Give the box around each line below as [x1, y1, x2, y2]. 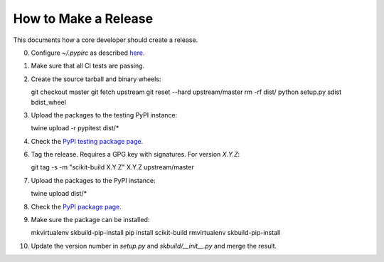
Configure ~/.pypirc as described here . [31, 48, 145, 57]
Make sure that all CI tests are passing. [31, 61, 145, 70]
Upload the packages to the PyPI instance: [31, 176, 156, 184]
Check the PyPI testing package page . [31, 137, 144, 145]
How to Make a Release [13, 11, 153, 26]
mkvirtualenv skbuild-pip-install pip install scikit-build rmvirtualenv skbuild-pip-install [31, 229, 281, 237]
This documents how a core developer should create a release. [13, 36, 198, 44]
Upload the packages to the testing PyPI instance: [31, 110, 178, 119]
